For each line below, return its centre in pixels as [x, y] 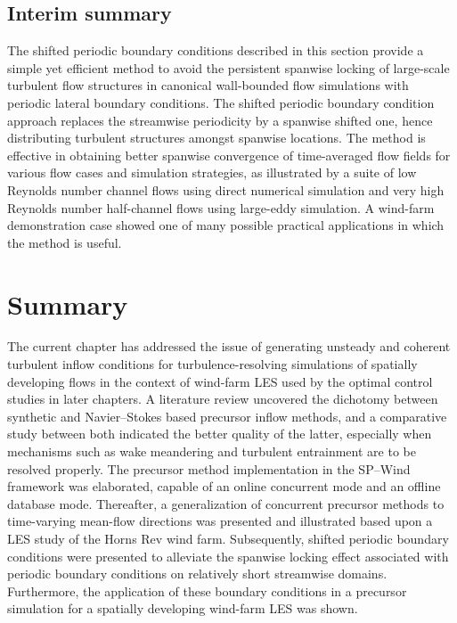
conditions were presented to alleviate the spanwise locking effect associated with [228, 556]
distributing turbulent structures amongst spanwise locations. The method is [216, 138]
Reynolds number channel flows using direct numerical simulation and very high [226, 189]
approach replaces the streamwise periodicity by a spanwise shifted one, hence [220, 120]
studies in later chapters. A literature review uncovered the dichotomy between [223, 399]
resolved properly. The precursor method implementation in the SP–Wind [209, 468]
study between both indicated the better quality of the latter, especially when [220, 434]
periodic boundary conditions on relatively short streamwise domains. [197, 574]
